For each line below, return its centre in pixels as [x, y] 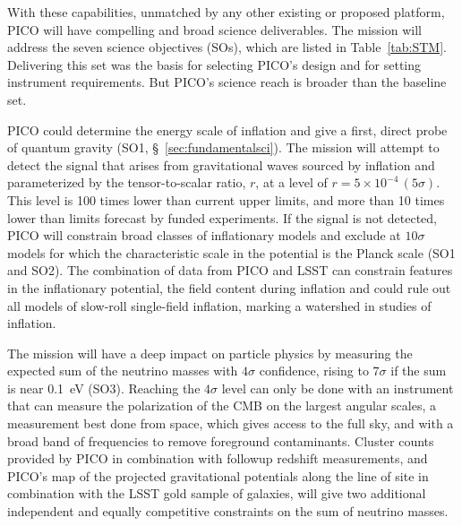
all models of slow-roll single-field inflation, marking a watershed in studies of [219, 305]
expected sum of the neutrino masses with [123, 371]
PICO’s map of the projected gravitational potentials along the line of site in [218, 475]
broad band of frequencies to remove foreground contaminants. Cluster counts [221, 440]
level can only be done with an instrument [338, 388]
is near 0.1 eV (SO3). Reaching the [104, 388]
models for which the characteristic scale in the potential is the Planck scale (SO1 [231, 252]
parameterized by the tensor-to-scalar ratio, [127, 182]
